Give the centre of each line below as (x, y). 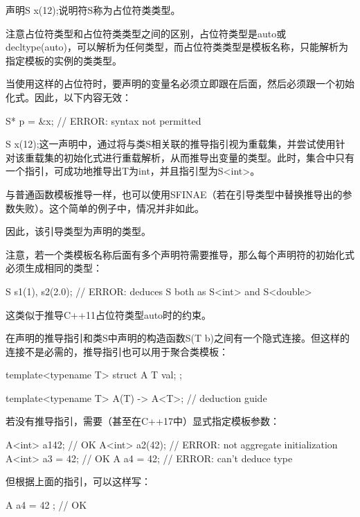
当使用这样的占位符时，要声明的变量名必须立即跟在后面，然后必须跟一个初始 (180, 84)
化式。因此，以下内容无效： (69, 97)
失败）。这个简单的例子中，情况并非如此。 (109, 208)
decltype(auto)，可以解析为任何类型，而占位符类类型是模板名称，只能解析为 (177, 47)
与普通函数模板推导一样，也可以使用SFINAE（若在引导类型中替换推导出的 (174, 194)
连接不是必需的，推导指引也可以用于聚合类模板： (117, 351)
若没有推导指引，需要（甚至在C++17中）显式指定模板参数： (143, 421)
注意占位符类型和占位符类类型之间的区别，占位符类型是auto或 (146, 33)
